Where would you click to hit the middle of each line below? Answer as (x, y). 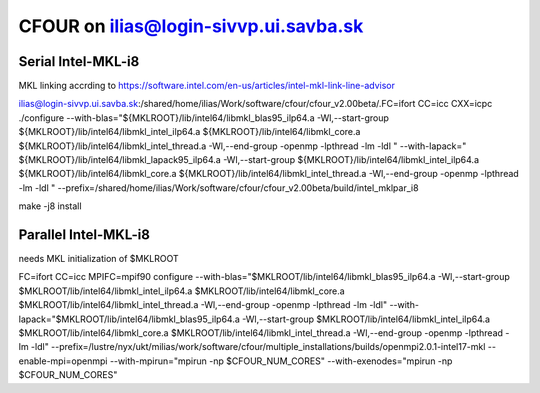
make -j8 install (50, 206)
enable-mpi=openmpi (63, 361)
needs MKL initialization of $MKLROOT (98, 259)
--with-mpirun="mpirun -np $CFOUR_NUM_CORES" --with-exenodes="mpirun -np (281, 361)
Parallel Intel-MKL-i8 (84, 234)
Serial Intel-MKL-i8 (79, 61)
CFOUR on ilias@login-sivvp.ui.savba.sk (191, 26)
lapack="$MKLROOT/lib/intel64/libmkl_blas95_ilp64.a (129, 319)
